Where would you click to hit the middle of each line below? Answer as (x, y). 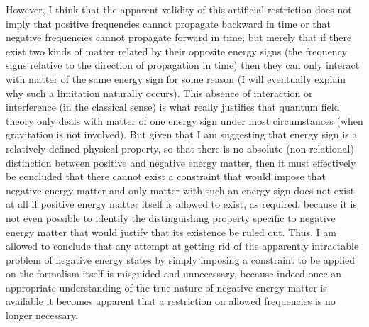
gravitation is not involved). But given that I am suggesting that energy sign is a (182, 134)
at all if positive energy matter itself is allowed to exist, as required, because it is (181, 204)
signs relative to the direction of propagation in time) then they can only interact (183, 65)
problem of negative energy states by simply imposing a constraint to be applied (181, 259)
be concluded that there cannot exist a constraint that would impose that (166, 176)
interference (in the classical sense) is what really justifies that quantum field (173, 107)
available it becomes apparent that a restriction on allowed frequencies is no (171, 301)
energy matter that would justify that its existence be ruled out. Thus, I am (171, 232)
